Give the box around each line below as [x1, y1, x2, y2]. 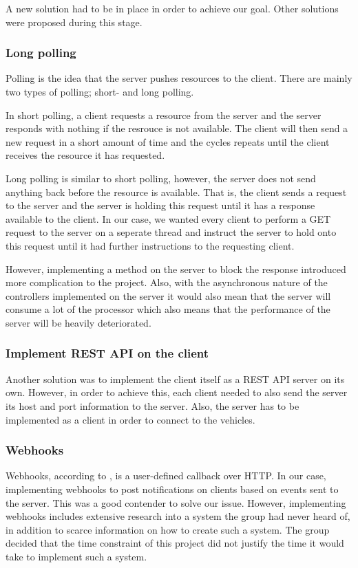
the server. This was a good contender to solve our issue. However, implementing [6, 495, 346, 510]
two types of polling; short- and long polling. [6, 85, 194, 98]
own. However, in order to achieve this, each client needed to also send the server [6, 385, 348, 400]
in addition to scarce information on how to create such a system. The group [6, 522, 330, 536]
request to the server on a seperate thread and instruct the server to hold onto [6, 225, 337, 239]
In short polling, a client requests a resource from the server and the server [6, 107, 322, 122]
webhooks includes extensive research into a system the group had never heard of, [6, 509, 350, 523]
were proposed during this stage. [6, 14, 143, 29]
